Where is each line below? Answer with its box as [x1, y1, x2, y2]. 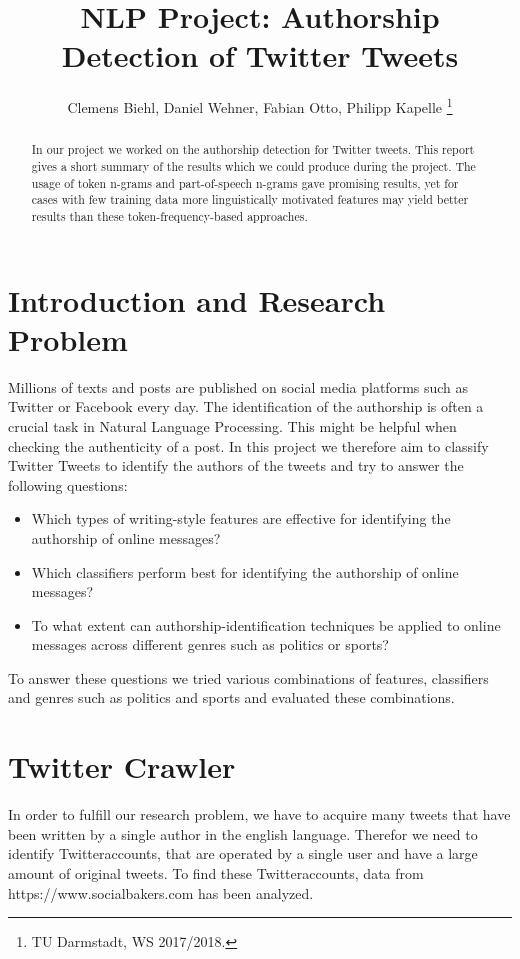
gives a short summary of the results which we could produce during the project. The [31, 158, 476, 175]
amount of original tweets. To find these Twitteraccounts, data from [8, 862, 424, 883]
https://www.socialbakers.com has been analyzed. [8, 882, 314, 903]
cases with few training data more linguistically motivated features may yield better [31, 191, 469, 208]
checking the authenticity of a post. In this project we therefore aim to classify [8, 435, 489, 456]
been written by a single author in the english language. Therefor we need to [8, 823, 478, 844]
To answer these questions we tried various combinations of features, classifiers [8, 667, 489, 688]
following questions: [8, 474, 128, 495]
